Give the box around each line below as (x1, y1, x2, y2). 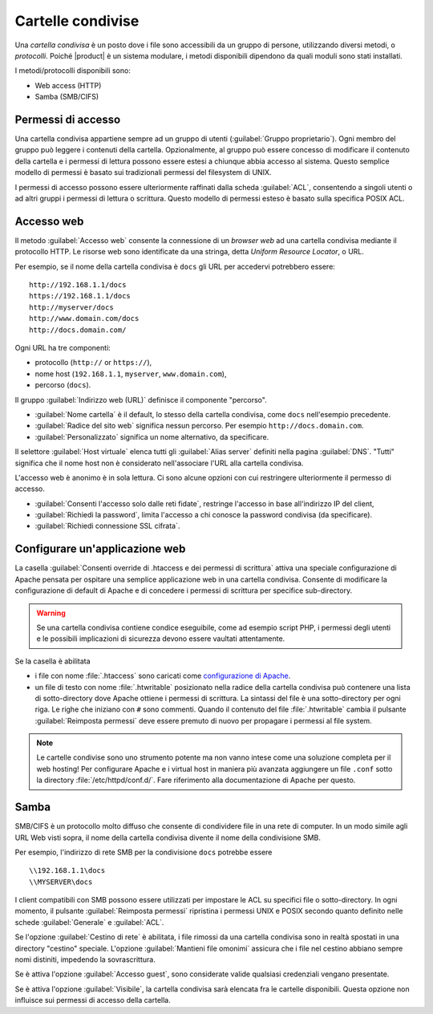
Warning (36, 608, 66, 618)
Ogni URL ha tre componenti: (14, 343, 111, 352)
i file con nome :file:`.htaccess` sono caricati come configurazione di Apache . (34, 671, 291, 681)
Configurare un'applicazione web (14, 542, 186, 556)
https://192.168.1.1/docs (29, 291, 132, 301)
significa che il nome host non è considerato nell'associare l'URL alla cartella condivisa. (14, 458, 304, 468)
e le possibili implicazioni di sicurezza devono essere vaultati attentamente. (36, 634, 285, 643)
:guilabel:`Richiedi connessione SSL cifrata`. (34, 521, 180, 531)
